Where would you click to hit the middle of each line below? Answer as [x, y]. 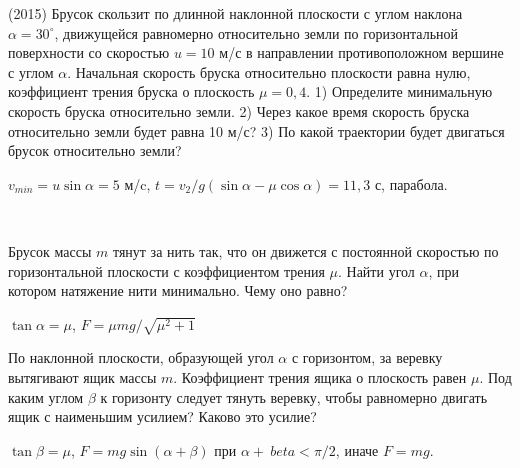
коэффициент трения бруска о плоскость [131, 91]
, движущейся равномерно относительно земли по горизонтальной [256, 32]
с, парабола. [411, 183]
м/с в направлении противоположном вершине [361, 52]
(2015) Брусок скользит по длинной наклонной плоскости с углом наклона [235, 13]
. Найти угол [376, 270]
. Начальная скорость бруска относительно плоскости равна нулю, [269, 71]
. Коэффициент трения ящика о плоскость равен [320, 377]
